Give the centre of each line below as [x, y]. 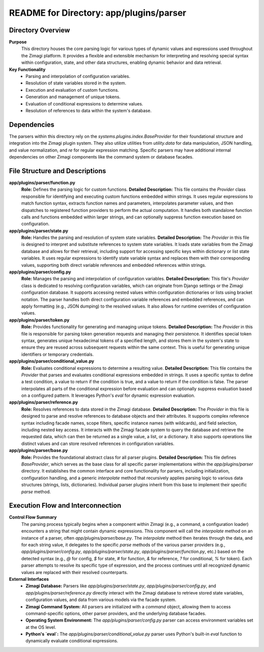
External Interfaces [29, 579]
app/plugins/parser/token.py [39, 320]
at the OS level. [41, 627]
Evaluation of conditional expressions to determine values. [85, 104]
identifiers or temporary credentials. [57, 354]
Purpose [18, 42]
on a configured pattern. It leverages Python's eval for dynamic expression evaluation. [108, 395]
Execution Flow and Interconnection [65, 506]
